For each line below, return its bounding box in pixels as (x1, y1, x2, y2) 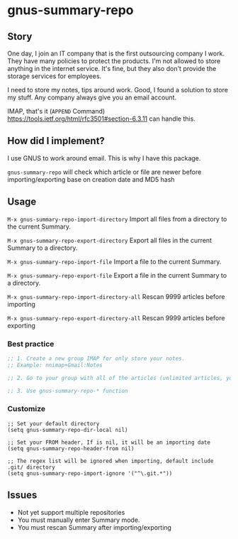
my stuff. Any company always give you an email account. (7, 93, 177, 102)
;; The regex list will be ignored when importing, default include (7, 457, 214, 464)
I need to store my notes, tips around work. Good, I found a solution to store (7, 86, 229, 94)
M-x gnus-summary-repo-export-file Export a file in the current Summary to (7, 271, 227, 279)
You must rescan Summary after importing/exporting (17, 523, 172, 531)
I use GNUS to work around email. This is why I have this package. (7, 153, 201, 162)
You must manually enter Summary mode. (17, 516, 140, 524)
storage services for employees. (7, 72, 102, 80)
